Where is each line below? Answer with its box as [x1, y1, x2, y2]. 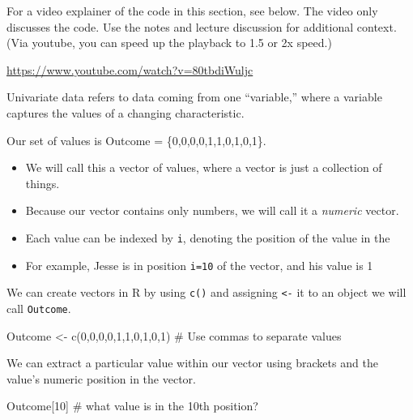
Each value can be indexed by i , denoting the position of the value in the [25, 229, 390, 246]
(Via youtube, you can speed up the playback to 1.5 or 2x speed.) [6, 34, 332, 51]
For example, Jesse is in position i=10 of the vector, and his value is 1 [25, 256, 373, 273]
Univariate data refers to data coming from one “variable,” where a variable [6, 88, 382, 105]
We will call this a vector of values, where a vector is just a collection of [25, 159, 382, 176]
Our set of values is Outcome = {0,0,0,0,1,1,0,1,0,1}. [6, 131, 266, 148]
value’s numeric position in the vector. [6, 370, 196, 387]
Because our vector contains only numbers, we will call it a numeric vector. [25, 202, 399, 219]
